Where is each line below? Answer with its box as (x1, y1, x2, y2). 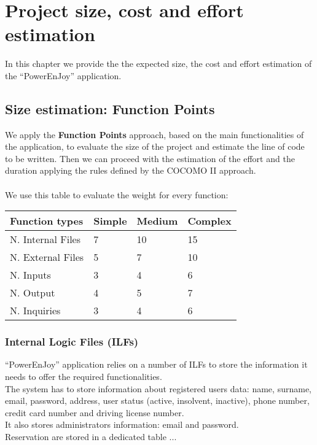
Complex (187, 214, 232, 228)
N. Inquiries (10, 303, 61, 318)
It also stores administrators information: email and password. (5, 418, 239, 431)
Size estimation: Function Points (5, 99, 215, 118)
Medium (136, 214, 178, 228)
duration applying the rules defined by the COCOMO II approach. (5, 164, 256, 177)
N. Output (10, 285, 55, 300)
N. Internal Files (10, 232, 81, 247)
